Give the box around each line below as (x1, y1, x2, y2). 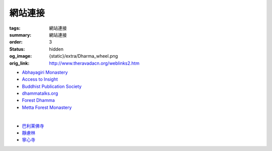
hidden (49, 46, 64, 52)
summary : (9, 32, 32, 38)
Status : (9, 46, 25, 52)
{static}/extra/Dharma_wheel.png (49, 53, 118, 59)
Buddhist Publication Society (22, 83, 82, 89)
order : (9, 39, 23, 45)
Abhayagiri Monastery (22, 69, 68, 75)
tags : (9, 25, 21, 31)
